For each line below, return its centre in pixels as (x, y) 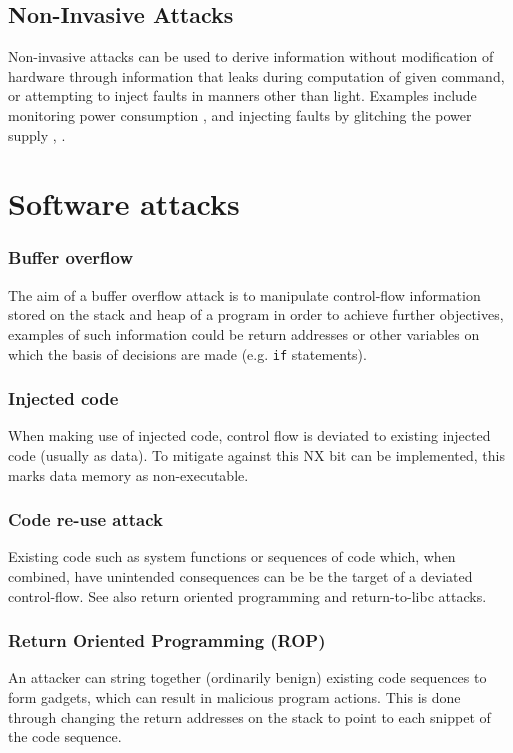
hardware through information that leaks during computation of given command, (256, 75)
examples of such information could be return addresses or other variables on (244, 333)
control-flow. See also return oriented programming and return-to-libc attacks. (247, 595)
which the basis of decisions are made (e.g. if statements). (187, 353)
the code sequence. (65, 736)
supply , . (37, 134)
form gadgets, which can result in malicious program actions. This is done (234, 697)
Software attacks (124, 203)
